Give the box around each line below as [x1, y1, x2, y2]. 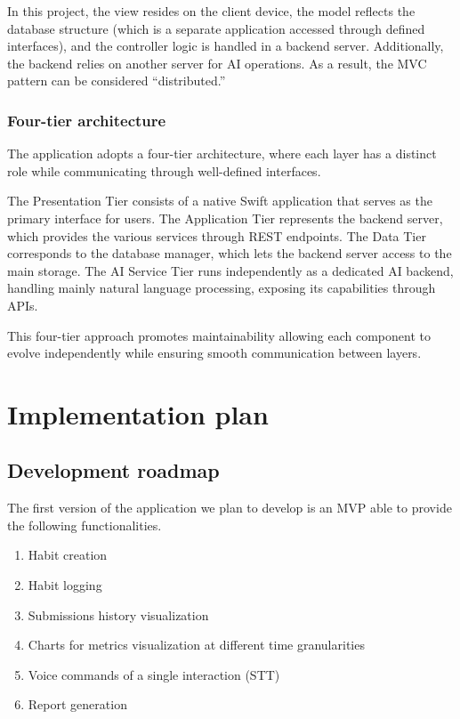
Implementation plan [7, 395, 269, 432]
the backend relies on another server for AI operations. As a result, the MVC [7, 53, 427, 72]
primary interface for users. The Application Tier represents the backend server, [7, 208, 443, 227]
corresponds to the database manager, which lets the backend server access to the [7, 244, 452, 263]
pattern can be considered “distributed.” [7, 71, 226, 90]
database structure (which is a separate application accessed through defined [7, 19, 425, 37]
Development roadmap [7, 456, 220, 484]
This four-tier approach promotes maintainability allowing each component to [7, 326, 431, 344]
